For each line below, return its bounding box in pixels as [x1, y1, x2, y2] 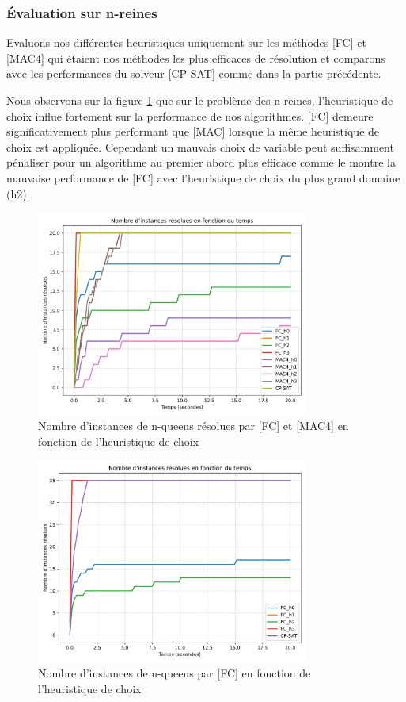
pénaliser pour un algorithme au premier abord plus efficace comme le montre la [6, 154, 396, 171]
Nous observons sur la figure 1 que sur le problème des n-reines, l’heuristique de [6, 92, 393, 108]
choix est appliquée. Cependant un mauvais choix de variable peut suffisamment [6, 138, 394, 155]
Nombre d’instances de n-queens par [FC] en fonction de [38, 665, 311, 681]
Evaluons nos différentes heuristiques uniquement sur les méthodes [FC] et [6, 34, 366, 51]
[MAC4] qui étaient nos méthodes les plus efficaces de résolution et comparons [6, 49, 385, 66]
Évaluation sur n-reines [6, 2, 157, 22]
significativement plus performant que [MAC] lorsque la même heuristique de [6, 123, 380, 140]
